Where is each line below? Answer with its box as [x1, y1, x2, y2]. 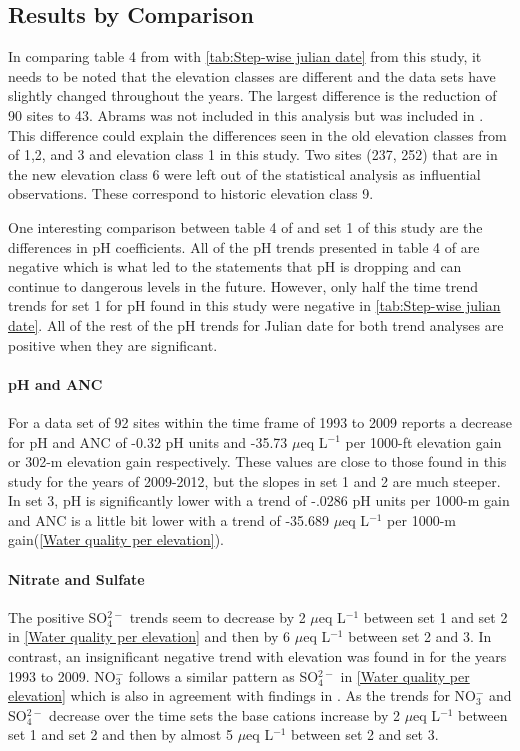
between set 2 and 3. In [348, 626, 492, 647]
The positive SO [8, 606, 108, 627]
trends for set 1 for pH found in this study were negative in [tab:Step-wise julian [8, 295, 501, 316]
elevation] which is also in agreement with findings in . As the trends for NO [8, 685, 476, 706]
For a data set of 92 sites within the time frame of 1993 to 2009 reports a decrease [8, 411, 512, 432]
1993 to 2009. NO [8, 665, 116, 686]
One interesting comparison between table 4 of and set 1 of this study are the [8, 216, 483, 237]
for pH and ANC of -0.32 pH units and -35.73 [8, 431, 288, 452]
